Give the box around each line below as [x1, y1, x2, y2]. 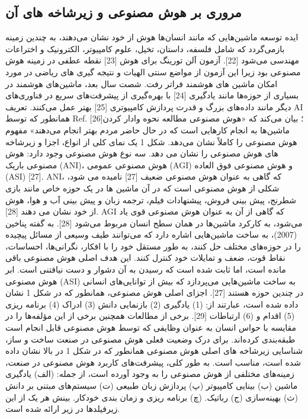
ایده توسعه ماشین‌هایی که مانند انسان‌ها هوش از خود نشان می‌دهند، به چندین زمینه [5, 31, 299, 43]
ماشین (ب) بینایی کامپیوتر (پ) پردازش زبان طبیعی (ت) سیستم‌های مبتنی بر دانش [5, 379, 298, 392]
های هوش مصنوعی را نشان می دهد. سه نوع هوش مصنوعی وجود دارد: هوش [5, 147, 278, 159]
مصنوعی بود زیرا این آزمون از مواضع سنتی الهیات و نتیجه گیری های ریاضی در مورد [5, 65, 301, 78]
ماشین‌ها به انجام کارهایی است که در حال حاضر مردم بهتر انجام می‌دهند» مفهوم [5, 123, 290, 136]
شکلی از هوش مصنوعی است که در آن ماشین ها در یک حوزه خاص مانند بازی [5, 181, 280, 194]
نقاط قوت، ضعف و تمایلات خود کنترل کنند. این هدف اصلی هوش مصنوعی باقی [5, 251, 285, 264]
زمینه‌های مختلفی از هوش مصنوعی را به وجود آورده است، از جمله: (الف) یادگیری [5, 367, 294, 380]
